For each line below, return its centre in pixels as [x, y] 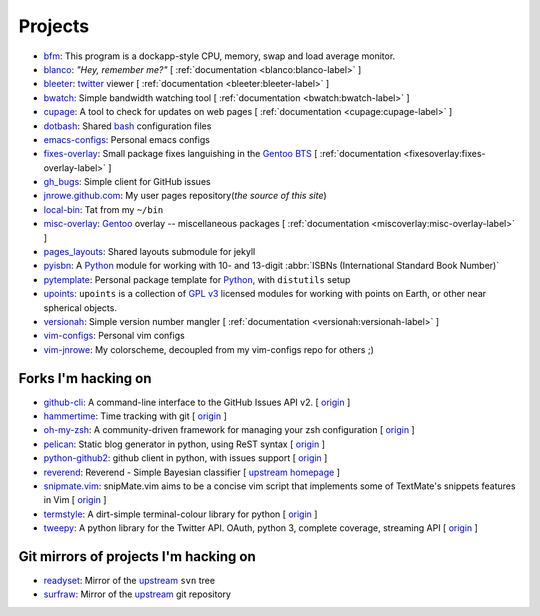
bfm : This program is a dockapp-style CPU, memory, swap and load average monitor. [219, 56]
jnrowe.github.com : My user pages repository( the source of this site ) [185, 196]
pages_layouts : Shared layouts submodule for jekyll [149, 252]
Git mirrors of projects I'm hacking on [137, 556]
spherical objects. [80, 307]
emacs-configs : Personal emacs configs [126, 139]
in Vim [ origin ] [75, 500]
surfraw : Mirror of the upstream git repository [137, 594]
